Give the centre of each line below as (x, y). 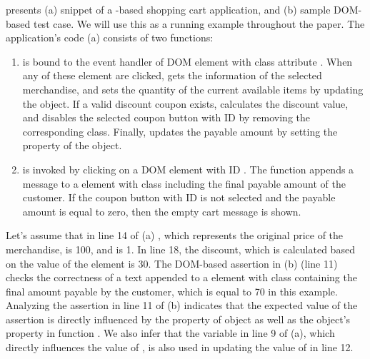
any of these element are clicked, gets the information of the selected (172, 75)
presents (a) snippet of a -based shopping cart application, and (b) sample (168, 9)
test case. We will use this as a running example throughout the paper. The (199, 23)
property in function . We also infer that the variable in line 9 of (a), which (170, 333)
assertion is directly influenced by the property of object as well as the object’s (178, 319)
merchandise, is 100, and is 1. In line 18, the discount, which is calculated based (180, 249)
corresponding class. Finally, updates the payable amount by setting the (180, 131)
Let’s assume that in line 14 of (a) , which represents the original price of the (175, 235)
